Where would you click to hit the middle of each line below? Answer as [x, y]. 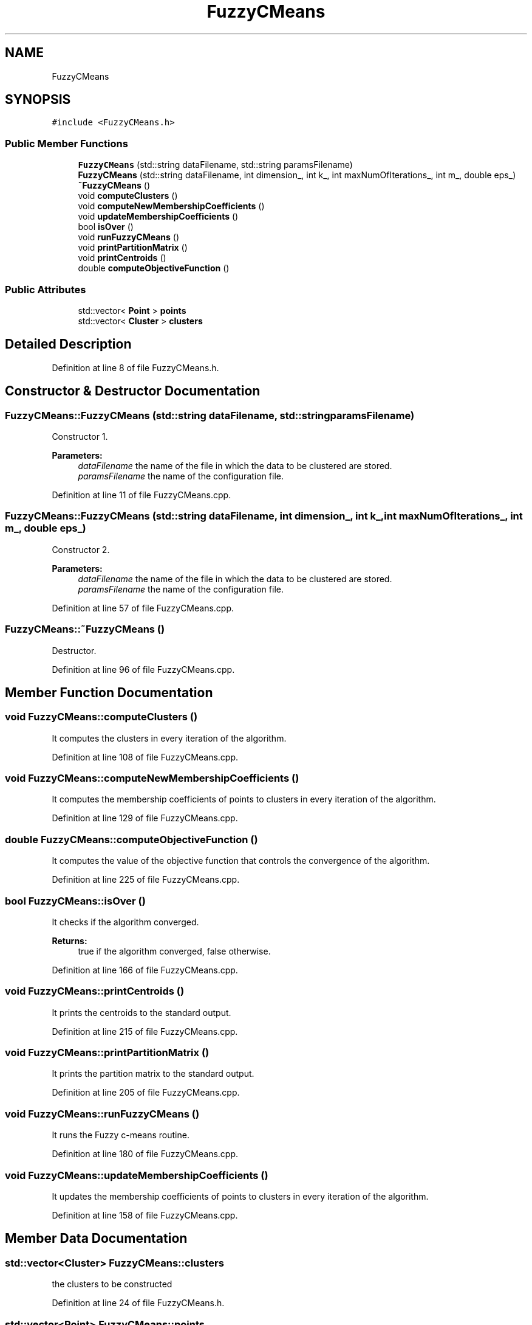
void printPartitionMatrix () [133, 248]
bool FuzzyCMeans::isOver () [75, 901]
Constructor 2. [81, 549]
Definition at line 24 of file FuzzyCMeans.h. [138, 1303]
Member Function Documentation [109, 692]
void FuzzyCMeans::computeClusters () [101, 717]
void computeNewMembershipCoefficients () [171, 206]
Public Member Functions [66, 143]
